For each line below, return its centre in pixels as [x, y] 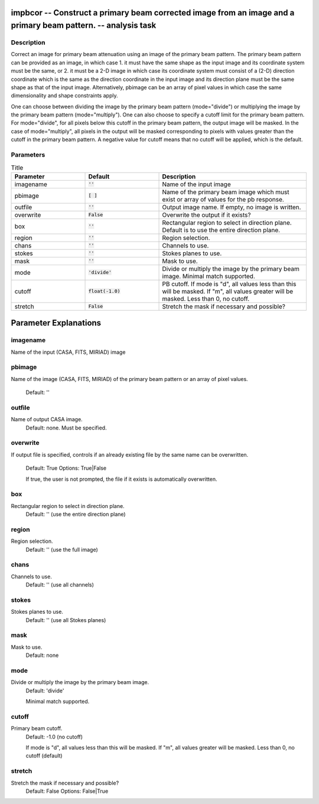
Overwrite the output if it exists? [206, 214]
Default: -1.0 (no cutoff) [54, 737]
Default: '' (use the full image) [62, 549]
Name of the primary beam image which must [226, 192]
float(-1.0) [104, 292]
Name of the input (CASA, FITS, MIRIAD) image [68, 352]
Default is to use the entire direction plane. [221, 230]
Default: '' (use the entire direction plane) [76, 515]
